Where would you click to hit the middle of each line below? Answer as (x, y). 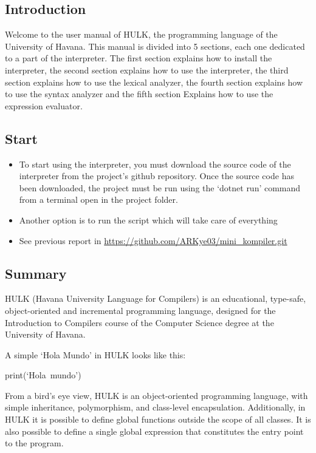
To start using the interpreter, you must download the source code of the (155, 164)
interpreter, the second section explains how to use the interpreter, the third (147, 70)
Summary (36, 273)
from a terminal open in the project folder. (98, 199)
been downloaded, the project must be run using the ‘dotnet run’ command (160, 187)
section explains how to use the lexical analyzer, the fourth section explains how (154, 82)
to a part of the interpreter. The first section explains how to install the (139, 58)
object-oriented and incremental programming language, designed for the (140, 310)
